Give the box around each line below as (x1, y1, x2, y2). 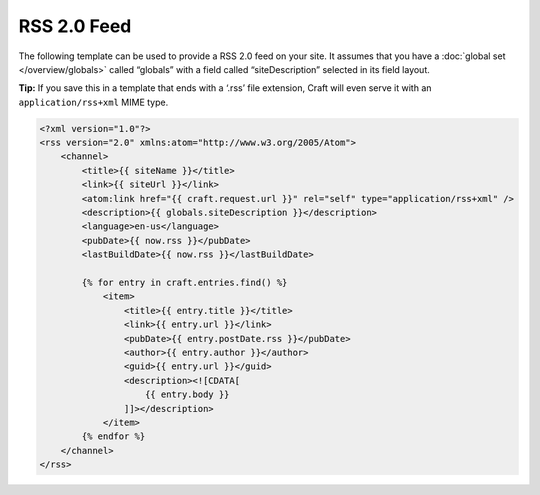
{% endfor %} (81, 431, 146, 442)
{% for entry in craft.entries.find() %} (81, 277, 288, 288)
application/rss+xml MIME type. (18, 96, 169, 108)
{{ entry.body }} (145, 389, 230, 400)
